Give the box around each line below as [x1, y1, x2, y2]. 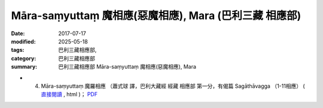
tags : [11, 47, 25, 54]
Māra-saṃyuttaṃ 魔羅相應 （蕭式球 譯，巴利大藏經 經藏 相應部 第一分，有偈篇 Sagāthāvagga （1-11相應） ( [41, 82, 305, 90]
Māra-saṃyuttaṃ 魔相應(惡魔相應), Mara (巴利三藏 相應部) [11, 9, 301, 22]
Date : [11, 30, 25, 37]
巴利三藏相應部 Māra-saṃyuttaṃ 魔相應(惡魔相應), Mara [58, 63, 197, 70]
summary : [11, 63, 38, 70]
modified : [11, 38, 36, 45]
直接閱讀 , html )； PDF [41, 91, 98, 98]
